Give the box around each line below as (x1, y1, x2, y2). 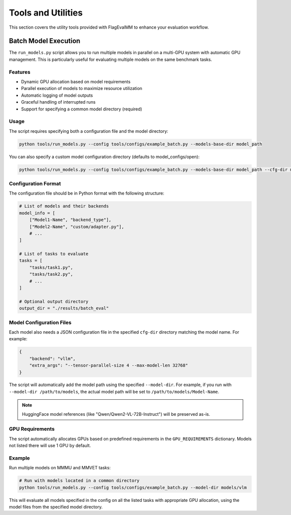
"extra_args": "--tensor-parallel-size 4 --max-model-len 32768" (29, 363, 188, 368)
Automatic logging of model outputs (21, 92, 93, 98)
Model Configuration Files (9, 319, 72, 326)
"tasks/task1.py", (29, 265, 73, 270)
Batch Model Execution (9, 37, 81, 45)
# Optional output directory (19, 299, 89, 304)
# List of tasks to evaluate (19, 251, 89, 257)
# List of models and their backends (19, 203, 109, 209)
